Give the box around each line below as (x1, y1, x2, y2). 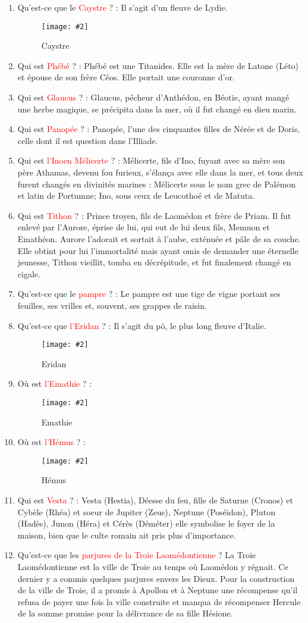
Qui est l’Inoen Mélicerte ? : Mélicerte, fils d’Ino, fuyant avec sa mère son (17, 154, 285, 167)
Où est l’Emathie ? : (17, 377, 92, 390)
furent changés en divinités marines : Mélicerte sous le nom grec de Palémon (17, 177, 296, 190)
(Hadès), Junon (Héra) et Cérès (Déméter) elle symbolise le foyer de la (17, 517, 275, 530)
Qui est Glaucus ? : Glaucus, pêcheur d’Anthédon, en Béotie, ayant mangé (17, 91, 290, 104)
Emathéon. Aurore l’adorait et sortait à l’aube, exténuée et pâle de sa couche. (17, 232, 301, 245)
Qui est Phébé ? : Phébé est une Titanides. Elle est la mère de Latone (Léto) (17, 59, 299, 71)
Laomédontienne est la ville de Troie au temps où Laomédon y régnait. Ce (17, 561, 288, 573)
